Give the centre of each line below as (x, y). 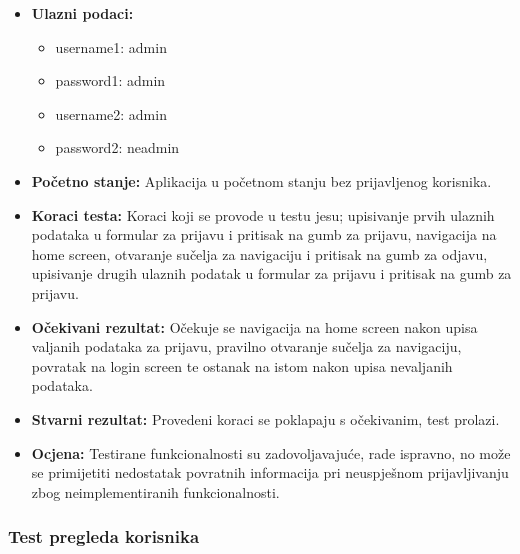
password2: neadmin (117, 147)
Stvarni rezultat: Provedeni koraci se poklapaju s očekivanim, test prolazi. (265, 418)
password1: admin (110, 80)
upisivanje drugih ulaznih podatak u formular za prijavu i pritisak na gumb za (271, 273)
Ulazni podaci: (82, 13)
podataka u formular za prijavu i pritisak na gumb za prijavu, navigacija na (264, 234)
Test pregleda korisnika (104, 536)
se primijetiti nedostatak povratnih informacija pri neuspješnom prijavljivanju (270, 472)
